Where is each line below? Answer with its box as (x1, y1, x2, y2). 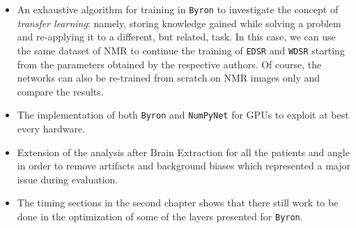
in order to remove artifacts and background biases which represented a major (17, 158, 350, 173)
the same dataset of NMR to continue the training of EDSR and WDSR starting (17, 43, 345, 57)
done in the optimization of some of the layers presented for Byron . (17, 208, 303, 223)
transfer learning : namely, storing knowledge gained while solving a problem (17, 15, 341, 30)
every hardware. (17, 121, 86, 135)
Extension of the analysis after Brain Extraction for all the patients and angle (17, 144, 350, 159)
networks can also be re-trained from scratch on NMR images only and (17, 70, 320, 85)
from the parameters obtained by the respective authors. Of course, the (17, 56, 322, 71)
